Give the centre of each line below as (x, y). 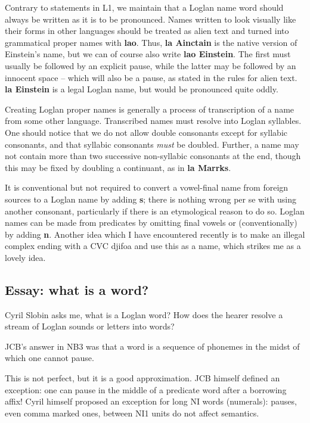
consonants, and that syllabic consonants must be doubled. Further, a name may (152, 144)
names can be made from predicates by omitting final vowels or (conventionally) (151, 223)
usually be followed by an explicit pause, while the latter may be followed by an (151, 65)
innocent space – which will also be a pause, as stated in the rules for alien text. (151, 77)
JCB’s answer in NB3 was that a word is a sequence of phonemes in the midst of (152, 346)
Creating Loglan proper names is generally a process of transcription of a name (150, 109)
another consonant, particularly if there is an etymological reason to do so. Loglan (155, 211)
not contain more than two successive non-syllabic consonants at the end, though (153, 156)
